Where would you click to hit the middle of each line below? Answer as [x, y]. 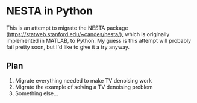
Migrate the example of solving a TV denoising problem [84, 87]
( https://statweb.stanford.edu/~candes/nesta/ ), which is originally [88, 34]
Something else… [36, 93]
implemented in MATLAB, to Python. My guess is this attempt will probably [99, 40]
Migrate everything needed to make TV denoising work [83, 80]
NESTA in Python [50, 11]
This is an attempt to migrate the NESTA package [67, 28]
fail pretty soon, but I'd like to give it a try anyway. [68, 47]
